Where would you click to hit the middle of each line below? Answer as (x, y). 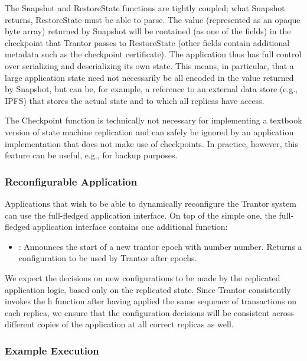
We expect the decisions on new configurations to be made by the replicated (143, 277)
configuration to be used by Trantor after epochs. (108, 258)
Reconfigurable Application (71, 181)
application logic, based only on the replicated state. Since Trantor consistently (148, 289)
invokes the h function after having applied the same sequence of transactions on (151, 301)
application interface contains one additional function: (130, 227)
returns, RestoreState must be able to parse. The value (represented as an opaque (153, 19)
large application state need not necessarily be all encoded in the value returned (149, 77)
